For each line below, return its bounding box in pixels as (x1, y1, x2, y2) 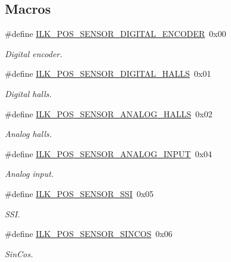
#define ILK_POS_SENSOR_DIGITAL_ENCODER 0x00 (5, 27, 226, 40)
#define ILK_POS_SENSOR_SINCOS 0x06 (5, 227, 173, 240)
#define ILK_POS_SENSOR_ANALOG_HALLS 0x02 (5, 107, 212, 120)
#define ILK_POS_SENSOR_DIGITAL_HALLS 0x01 (5, 67, 211, 80)
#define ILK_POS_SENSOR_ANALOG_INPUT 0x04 (5, 147, 212, 160)
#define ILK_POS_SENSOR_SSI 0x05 (5, 187, 154, 199)
